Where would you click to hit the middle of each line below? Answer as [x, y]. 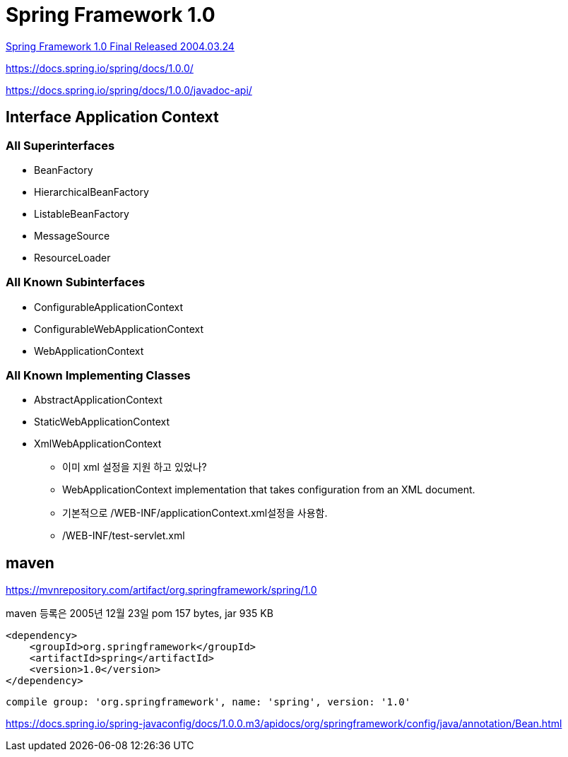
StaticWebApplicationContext [102, 422]
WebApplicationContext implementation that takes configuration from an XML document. [269, 490]
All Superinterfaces [60, 145]
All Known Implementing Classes [98, 376]
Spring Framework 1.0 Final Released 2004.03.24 [120, 46]
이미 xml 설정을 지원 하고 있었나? [135, 467]
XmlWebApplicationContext [98, 444]
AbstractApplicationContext [98, 400]
